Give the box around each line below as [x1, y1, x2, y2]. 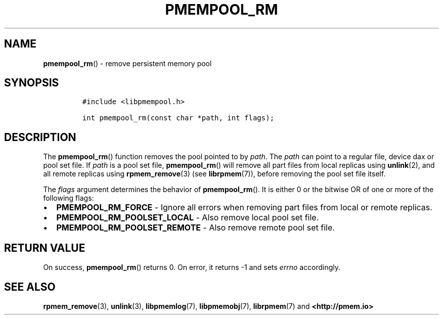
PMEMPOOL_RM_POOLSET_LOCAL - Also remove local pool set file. [56, 212, 319, 223]
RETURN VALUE [4, 241, 85, 254]
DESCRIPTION [4, 130, 76, 144]
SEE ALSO [4, 280, 56, 293]
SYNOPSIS [4, 76, 59, 89]
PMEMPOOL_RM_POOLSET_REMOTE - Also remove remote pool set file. [56, 222, 335, 233]
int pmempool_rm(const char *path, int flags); [82, 114, 275, 122]
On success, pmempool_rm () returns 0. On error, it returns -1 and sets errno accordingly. [43, 263, 341, 272]
